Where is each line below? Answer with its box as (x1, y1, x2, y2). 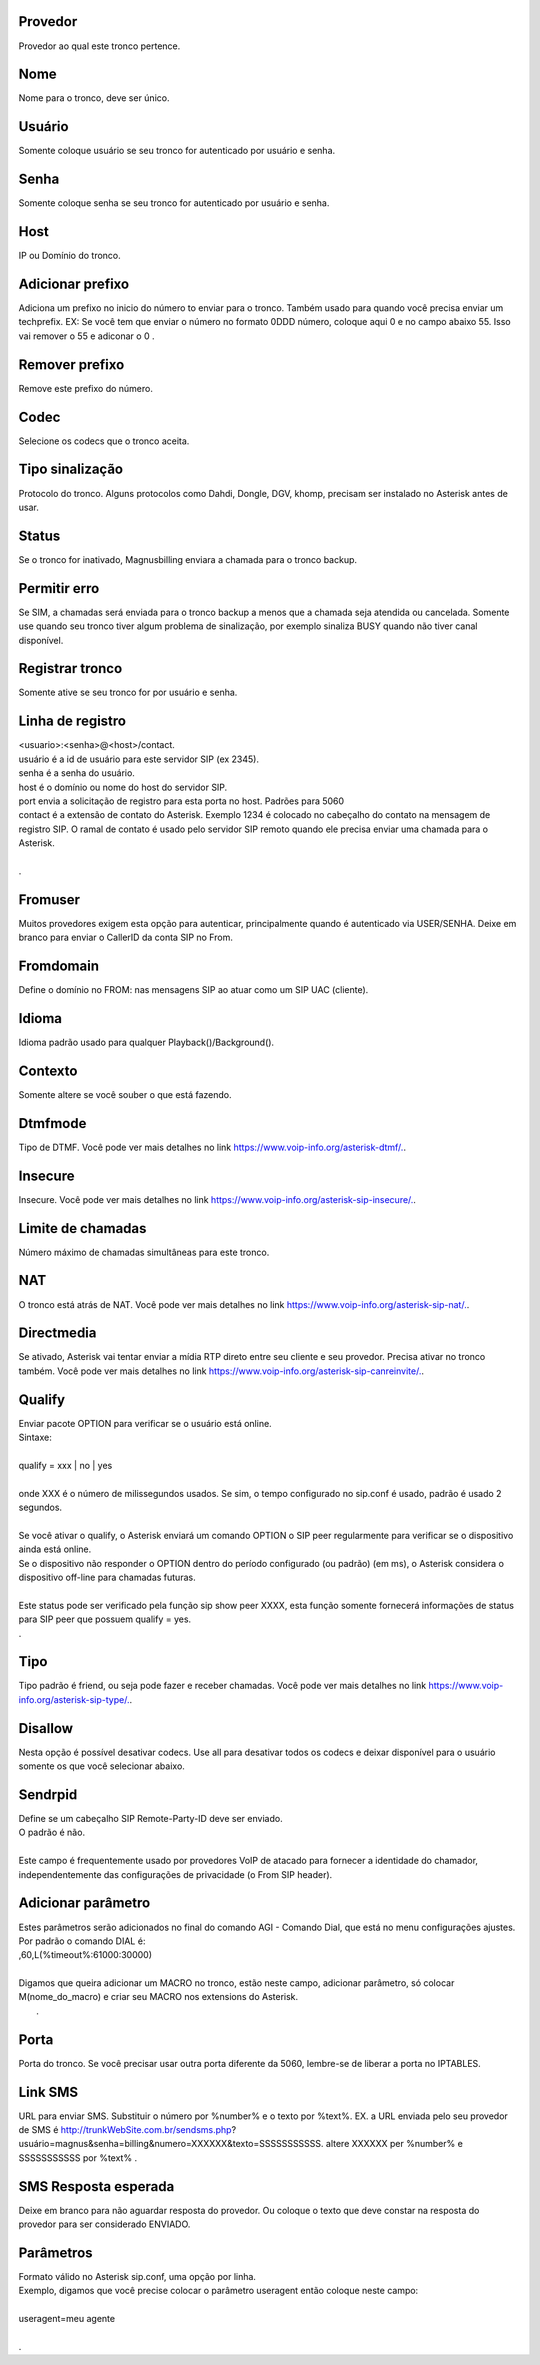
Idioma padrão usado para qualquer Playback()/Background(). (18, 1036, 275, 1048)
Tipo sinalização (18, 461, 124, 478)
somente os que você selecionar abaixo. (18, 1760, 185, 1772)
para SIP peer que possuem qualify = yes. (18, 1613, 192, 1625)
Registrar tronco (18, 660, 123, 677)
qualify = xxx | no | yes (18, 1459, 113, 1471)
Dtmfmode (18, 1115, 87, 1132)
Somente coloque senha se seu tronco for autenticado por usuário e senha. (18, 197, 330, 209)
